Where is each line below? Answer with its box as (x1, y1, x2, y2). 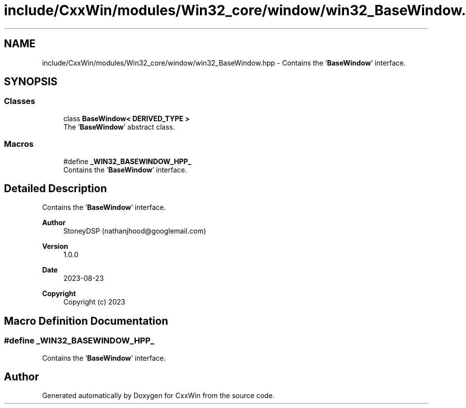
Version (42, 242, 68, 251)
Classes (4, 96, 36, 106)
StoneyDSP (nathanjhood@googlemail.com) (63, 227, 206, 236)
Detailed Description (4, 182, 107, 195)
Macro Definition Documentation (4, 314, 168, 327)
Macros (4, 139, 34, 149)
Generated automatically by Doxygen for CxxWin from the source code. (42, 391, 275, 400)
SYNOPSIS (4, 75, 58, 88)
